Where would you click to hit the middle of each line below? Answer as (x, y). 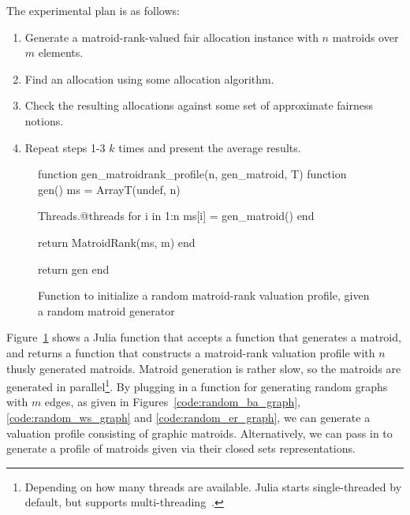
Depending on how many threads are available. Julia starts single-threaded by (213, 486)
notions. (44, 120)
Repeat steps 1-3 (65, 147)
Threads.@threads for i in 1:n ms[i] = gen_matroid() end (176, 216)
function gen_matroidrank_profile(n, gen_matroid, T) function (192, 174)
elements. (61, 52)
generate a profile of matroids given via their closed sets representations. (181, 448)
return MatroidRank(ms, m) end (117, 242)
